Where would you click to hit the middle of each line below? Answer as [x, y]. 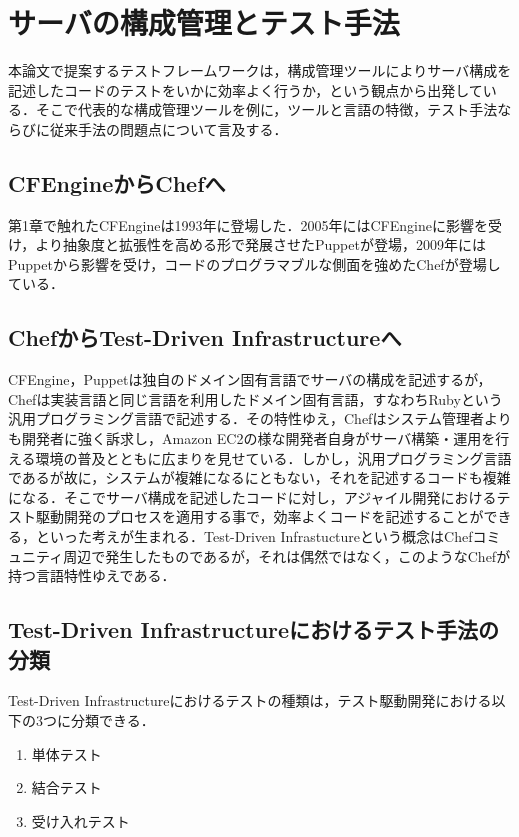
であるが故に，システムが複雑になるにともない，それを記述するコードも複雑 [259, 477]
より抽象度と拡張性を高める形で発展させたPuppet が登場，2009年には [260, 244]
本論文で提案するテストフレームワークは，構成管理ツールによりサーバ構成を [260, 70]
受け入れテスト [80, 820]
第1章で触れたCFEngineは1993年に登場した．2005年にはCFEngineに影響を [248, 224]
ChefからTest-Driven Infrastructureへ [205, 337]
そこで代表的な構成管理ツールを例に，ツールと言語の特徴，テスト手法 [266, 109]
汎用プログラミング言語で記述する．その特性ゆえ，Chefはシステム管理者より [260, 418]
